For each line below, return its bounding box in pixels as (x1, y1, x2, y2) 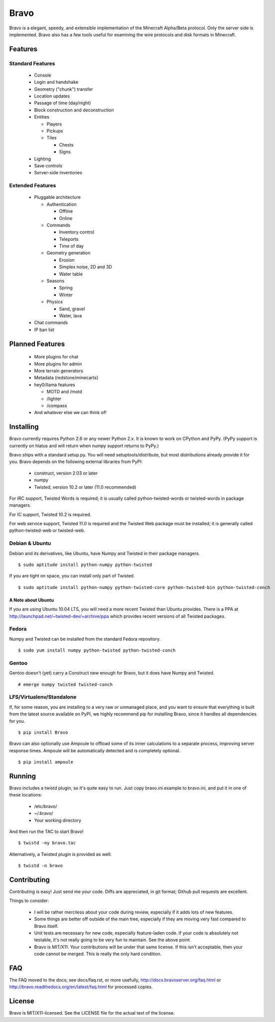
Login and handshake (34, 79, 79, 85)
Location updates (34, 93, 70, 99)
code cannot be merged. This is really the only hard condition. (34, 951, 162, 957)
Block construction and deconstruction (34, 107, 114, 113)
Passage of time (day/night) (34, 100, 91, 106)
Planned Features (9, 340, 65, 348)
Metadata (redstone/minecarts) (34, 375, 99, 381)
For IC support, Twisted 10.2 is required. (9, 511, 92, 517)
